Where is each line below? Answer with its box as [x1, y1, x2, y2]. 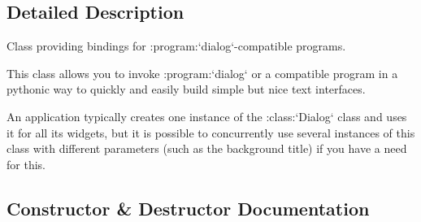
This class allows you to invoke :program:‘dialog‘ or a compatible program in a [7, 64, 398, 81]
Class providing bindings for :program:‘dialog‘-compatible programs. [7, 37, 346, 54]
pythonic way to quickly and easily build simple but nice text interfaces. [7, 81, 366, 98]
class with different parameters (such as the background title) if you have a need [7, 140, 407, 157]
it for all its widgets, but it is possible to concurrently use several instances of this [7, 124, 415, 141]
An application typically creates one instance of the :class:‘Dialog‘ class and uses [7, 107, 407, 124]
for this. [7, 155, 46, 172]
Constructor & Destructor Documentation [7, 195, 370, 220]
